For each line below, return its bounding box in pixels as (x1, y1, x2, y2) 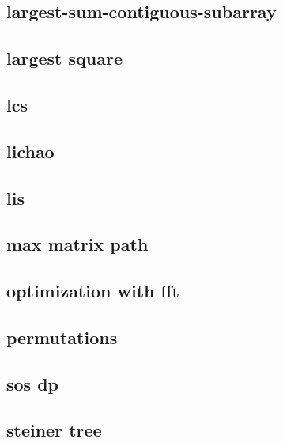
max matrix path (6, 232, 149, 256)
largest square (6, 46, 123, 70)
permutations (6, 324, 118, 349)
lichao (6, 138, 55, 163)
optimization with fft (6, 278, 179, 303)
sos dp (6, 371, 59, 396)
